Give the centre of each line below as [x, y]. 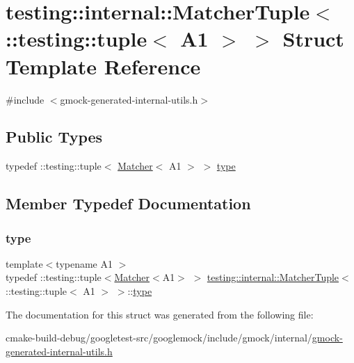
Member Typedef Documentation [128, 203]
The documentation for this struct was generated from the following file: [160, 314]
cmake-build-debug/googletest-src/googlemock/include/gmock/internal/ [159, 338]
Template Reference [103, 66]
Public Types [54, 137]
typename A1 [84, 263]
